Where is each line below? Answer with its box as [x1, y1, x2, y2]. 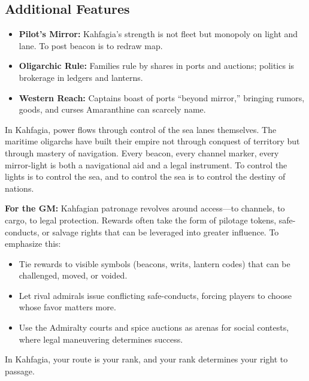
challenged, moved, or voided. [19, 269, 128, 282]
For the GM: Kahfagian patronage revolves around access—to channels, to [5, 202, 285, 214]
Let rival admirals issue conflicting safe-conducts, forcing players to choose [19, 289, 292, 301]
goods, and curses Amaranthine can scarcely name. [19, 103, 206, 116]
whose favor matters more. [19, 301, 116, 313]
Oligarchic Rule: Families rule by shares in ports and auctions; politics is [19, 59, 295, 72]
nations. [5, 182, 34, 194]
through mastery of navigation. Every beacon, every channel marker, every [5, 146, 279, 159]
